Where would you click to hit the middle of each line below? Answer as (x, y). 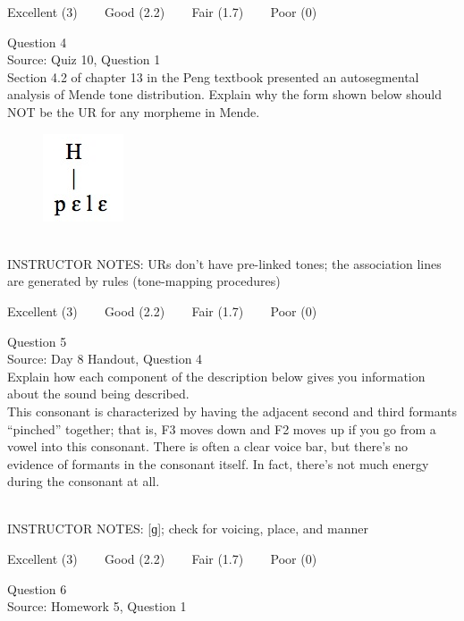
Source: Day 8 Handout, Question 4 (105, 359)
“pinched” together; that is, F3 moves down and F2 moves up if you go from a (222, 428)
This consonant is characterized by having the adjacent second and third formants (232, 411)
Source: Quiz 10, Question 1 (84, 59)
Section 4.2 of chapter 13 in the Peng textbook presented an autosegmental (213, 76)
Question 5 (37, 341)
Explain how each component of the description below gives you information (216, 376)
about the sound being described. (98, 394)
